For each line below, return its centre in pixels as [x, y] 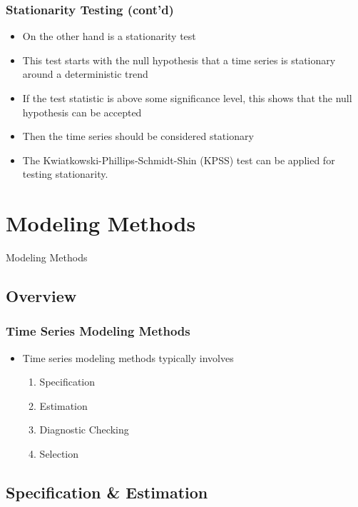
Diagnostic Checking [84, 430]
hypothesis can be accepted [82, 112]
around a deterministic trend [85, 74]
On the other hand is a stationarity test [109, 36]
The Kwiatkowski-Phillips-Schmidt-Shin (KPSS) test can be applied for [179, 160]
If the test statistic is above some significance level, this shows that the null [187, 98]
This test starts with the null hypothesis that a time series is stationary [179, 60]
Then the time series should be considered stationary [138, 136]
